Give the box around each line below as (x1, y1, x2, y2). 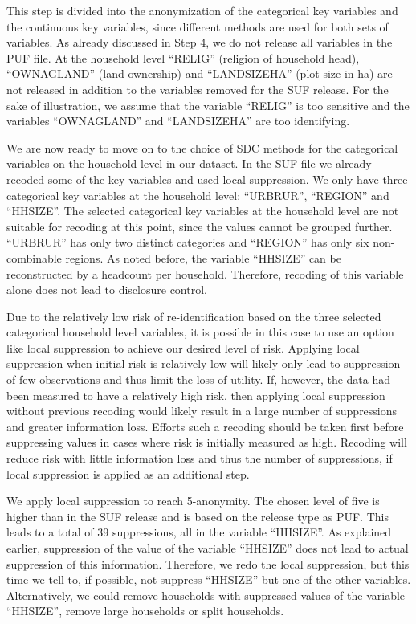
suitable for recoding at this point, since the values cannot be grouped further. (6, 218, 393, 235)
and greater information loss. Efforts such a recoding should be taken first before (6, 418, 404, 434)
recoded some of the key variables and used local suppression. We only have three (6, 170, 408, 187)
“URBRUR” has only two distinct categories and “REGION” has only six (6, 234, 369, 251)
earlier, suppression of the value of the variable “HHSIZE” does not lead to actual (6, 540, 409, 556)
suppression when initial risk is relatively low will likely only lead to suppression (6, 355, 401, 372)
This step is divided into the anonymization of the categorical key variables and (6, 2, 398, 18)
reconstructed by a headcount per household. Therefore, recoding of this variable (6, 265, 404, 282)
